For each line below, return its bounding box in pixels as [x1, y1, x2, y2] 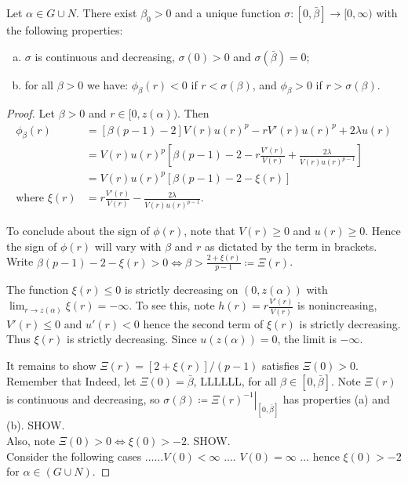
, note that [184, 223, 235, 239]
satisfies [262, 357, 299, 373]
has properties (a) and [282, 390, 390, 407]
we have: [86, 76, 129, 92]
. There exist [75, 5, 137, 20]
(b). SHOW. [6, 417, 65, 433]
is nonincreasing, [297, 297, 377, 313]
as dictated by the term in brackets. [205, 237, 377, 254]
